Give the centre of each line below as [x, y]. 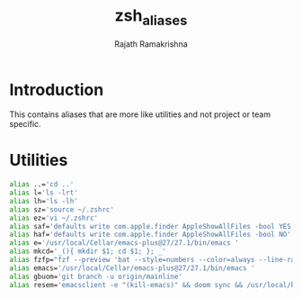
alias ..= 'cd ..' [42, 185]
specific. [26, 124]
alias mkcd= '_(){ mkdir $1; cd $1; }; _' [88, 252]
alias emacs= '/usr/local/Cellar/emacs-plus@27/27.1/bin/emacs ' [132, 268]
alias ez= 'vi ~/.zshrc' [54, 218]
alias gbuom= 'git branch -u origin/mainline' [96, 276]
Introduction [57, 90]
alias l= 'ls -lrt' [44, 193]
